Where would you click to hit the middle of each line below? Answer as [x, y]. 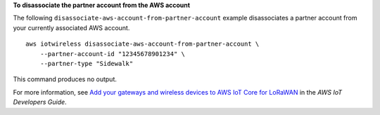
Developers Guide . [40, 102]
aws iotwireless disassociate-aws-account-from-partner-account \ [142, 44]
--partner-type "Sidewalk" [87, 63]
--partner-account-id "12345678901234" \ [113, 54]
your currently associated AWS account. [71, 27]
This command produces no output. [65, 79]
